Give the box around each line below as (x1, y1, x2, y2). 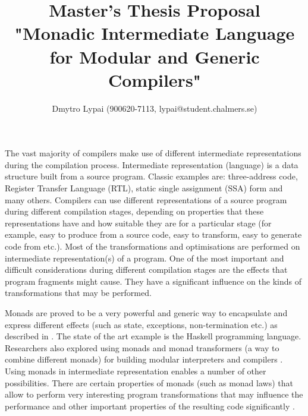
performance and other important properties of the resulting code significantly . (5, 399, 295, 412)
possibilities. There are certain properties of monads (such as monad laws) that (5, 376, 293, 389)
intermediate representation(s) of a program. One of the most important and (5, 251, 284, 264)
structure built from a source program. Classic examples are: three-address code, (5, 170, 298, 182)
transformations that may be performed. (5, 286, 152, 299)
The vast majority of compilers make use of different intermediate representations (5, 147, 301, 159)
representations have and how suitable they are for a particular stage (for (5, 216, 272, 229)
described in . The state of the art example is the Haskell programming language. (5, 330, 301, 342)
